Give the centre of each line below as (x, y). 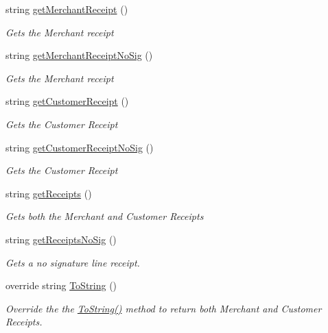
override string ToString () (61, 285)
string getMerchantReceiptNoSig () (79, 55)
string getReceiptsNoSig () (61, 239)
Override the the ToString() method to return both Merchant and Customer (164, 308)
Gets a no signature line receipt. (73, 262)
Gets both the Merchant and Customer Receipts (105, 216)
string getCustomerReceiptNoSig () (80, 147)
